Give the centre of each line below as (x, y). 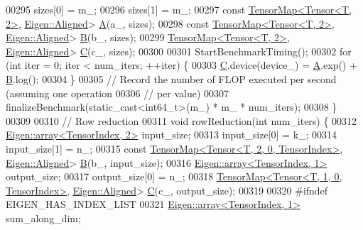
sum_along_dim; (43, 218)
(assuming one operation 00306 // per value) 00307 (118, 93)
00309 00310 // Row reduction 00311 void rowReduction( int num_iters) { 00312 (181, 120)
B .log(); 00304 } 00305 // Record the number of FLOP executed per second (171, 78)
